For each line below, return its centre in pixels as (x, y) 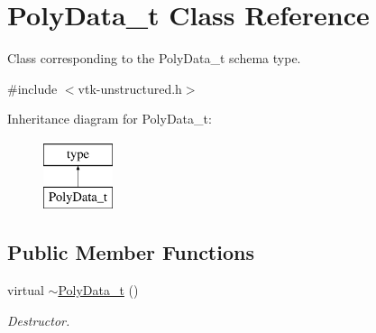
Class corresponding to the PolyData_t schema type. (154, 58)
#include (32, 88)
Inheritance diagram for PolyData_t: (110, 119)
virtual (26, 290)
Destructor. (39, 320)
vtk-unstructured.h (130, 88)
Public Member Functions (131, 252)
